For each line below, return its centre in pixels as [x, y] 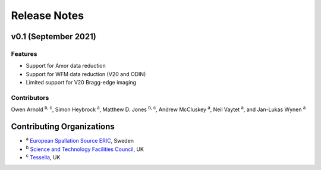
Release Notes [48, 15]
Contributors [30, 97]
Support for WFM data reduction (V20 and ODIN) [86, 74]
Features [24, 53]
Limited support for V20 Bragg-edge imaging [81, 83]
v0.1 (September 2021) [53, 37]
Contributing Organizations [63, 127]
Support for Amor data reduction [66, 66]
